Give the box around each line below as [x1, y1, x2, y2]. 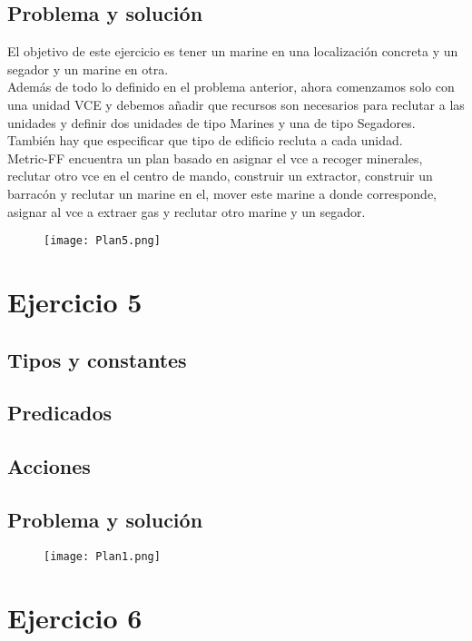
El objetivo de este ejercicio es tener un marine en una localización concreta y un [7, 42, 458, 61]
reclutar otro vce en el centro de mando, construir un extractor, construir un [7, 166, 433, 185]
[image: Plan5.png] [44, 234, 161, 248]
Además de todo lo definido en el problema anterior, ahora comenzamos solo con [7, 77, 455, 96]
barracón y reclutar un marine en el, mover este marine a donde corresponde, [7, 183, 437, 202]
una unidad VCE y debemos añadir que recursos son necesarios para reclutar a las [7, 94, 465, 113]
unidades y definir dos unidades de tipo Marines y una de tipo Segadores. [7, 113, 416, 132]
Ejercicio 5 [7, 282, 143, 320]
